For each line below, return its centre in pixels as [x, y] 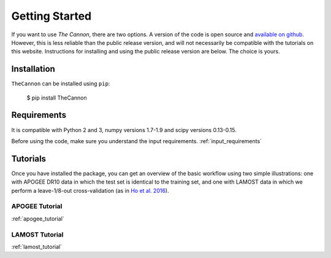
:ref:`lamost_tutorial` [37, 246]
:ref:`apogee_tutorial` [38, 219]
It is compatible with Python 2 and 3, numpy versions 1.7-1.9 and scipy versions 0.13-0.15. [124, 130]
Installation [33, 69]
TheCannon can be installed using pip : [61, 84]
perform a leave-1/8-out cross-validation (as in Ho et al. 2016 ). [90, 190]
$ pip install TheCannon [57, 98]
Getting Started [51, 16]
